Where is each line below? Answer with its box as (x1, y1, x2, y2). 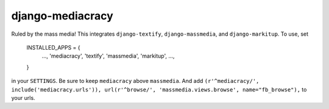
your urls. (11, 94, 36, 101)
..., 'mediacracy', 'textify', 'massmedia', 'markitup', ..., (41, 52, 175, 60)
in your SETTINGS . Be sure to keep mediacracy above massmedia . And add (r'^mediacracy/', (11, 78, 260, 85)
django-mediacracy (11, 9, 114, 22)
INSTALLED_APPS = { (26, 44, 80, 51)
